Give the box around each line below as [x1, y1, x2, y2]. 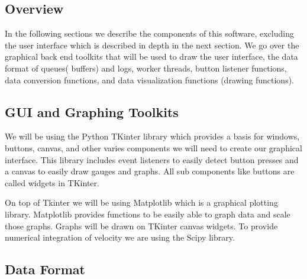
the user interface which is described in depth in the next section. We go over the [5, 38, 299, 51]
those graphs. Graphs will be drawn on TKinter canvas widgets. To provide [5, 219, 278, 232]
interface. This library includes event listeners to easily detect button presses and [5, 153, 299, 166]
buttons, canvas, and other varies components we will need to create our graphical [5, 141, 302, 154]
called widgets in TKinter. [5, 176, 99, 189]
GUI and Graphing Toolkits [5, 102, 179, 121]
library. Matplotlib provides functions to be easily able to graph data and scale [5, 207, 290, 220]
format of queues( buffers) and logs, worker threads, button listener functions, [5, 61, 287, 74]
